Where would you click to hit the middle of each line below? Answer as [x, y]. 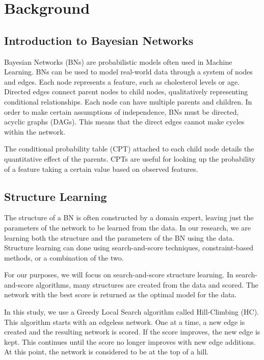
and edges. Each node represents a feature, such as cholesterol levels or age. [122, 81]
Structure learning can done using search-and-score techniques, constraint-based [129, 248]
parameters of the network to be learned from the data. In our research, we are [127, 227]
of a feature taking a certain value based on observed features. [101, 169]
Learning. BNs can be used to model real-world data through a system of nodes [128, 72]
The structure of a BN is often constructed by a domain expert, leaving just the [129, 217]
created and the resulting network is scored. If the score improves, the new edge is [132, 332]
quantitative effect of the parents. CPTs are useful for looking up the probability [130, 158]
